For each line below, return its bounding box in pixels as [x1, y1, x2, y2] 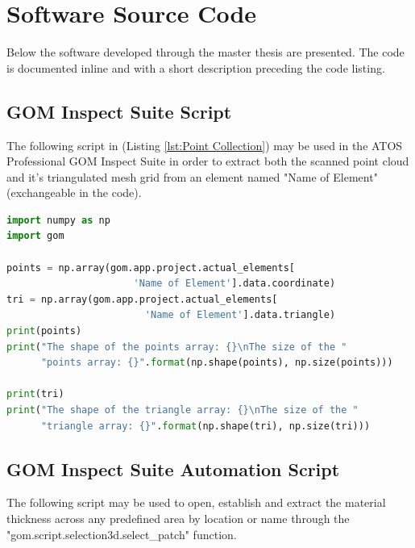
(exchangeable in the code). [6, 184, 142, 201]
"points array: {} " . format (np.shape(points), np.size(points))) [40, 357, 393, 369]
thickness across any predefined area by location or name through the [6, 510, 350, 526]
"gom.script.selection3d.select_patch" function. [6, 525, 237, 542]
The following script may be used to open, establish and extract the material [6, 494, 386, 511]
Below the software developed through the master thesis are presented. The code [6, 44, 405, 61]
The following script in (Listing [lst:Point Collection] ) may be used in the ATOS [6, 136, 403, 153]
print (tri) [6, 388, 64, 400]
